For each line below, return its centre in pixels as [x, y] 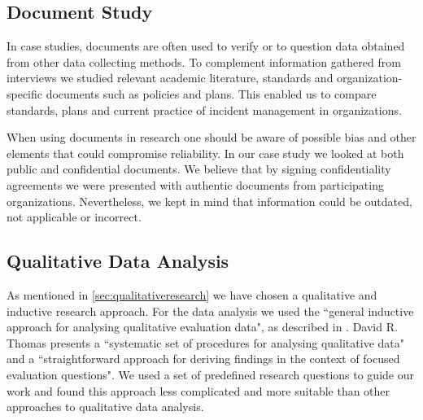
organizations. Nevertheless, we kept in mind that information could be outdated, [209, 201]
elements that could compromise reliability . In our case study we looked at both [205, 153]
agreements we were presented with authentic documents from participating [195, 184]
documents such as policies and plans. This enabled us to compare [211, 93]
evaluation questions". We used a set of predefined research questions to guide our [210, 374]
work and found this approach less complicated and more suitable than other [198, 390]
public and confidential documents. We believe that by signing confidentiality [199, 169]
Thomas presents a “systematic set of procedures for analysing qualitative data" [205, 342]
